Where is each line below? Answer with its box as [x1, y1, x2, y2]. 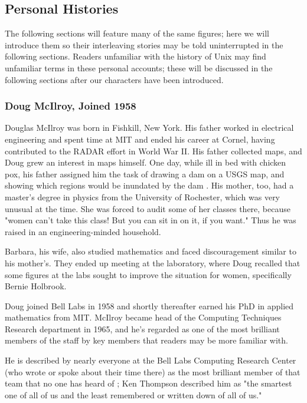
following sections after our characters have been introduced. [5, 73, 224, 85]
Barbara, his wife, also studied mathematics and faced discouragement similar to [5, 245, 296, 257]
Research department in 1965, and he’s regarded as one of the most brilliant [5, 322, 280, 335]
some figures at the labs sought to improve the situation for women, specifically [5, 268, 292, 280]
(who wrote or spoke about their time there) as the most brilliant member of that [5, 365, 301, 378]
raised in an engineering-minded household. [5, 225, 161, 237]
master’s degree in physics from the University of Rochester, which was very [5, 190, 280, 203]
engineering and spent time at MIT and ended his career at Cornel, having [5, 133, 275, 145]
